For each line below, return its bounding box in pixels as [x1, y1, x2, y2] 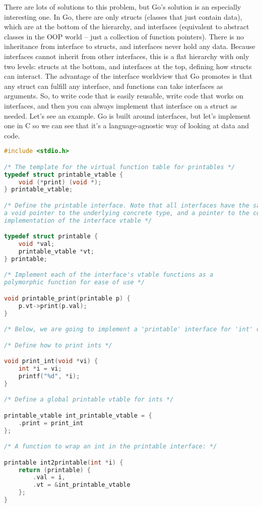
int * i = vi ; [18, 365, 62, 373]
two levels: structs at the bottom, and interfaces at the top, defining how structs [4, 61, 252, 71]
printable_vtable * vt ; [18, 248, 95, 256]
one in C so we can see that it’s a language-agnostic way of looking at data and [4, 120, 249, 131]
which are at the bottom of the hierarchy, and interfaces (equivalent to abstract [4, 21, 249, 32]
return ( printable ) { [18, 466, 91, 474]
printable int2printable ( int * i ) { [4, 459, 123, 466]
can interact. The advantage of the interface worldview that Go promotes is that [4, 71, 252, 81]
